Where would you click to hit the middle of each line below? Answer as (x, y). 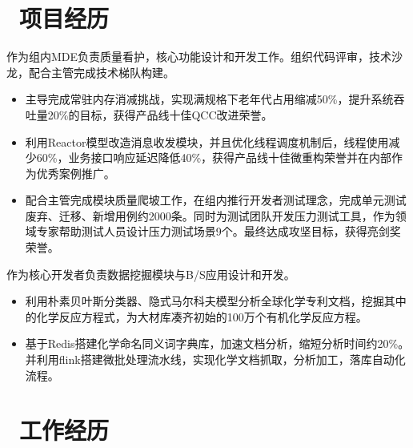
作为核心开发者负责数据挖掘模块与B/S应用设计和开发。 (151, 274)
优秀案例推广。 (76, 173)
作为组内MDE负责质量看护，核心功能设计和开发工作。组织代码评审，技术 (199, 57)
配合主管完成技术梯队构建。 (101, 72)
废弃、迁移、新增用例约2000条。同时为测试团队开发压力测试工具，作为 (210, 215)
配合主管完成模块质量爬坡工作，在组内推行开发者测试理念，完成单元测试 (216, 200)
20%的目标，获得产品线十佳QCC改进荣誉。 (160, 114)
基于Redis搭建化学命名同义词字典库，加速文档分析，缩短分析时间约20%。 (217, 343)
